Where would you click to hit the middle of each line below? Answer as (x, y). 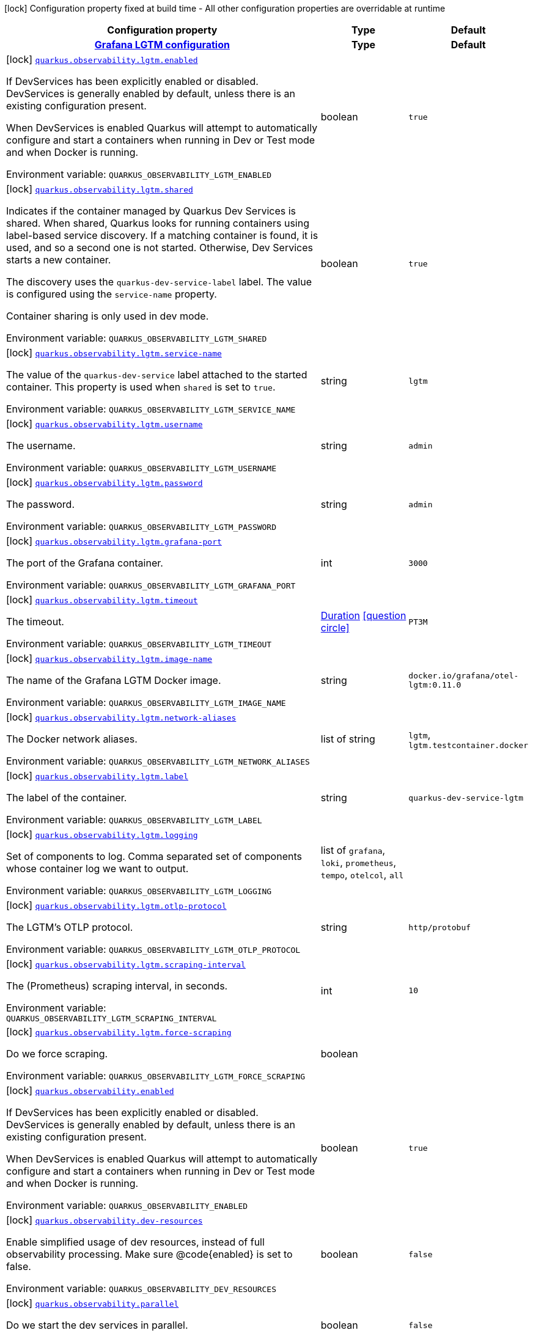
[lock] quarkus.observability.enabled (90, 1090)
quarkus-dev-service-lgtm (466, 798)
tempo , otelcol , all (362, 875)
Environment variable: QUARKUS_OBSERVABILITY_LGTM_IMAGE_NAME (146, 702)
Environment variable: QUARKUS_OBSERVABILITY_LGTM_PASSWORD (142, 526)
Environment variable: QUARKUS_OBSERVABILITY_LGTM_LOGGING (139, 891)
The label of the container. (67, 798)
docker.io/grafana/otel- (464, 676)
